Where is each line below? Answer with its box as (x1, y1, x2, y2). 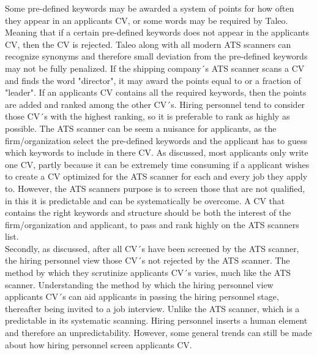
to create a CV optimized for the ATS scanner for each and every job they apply (5, 170, 308, 183)
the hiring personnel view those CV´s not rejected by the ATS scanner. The (5, 254, 290, 267)
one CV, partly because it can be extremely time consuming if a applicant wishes (5, 158, 310, 170)
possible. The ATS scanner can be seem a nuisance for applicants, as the (5, 121, 277, 134)
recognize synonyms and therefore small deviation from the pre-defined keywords (5, 50, 308, 63)
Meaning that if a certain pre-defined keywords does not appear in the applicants (5, 26, 310, 39)
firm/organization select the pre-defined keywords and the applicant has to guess (5, 134, 308, 147)
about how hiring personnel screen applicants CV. (5, 338, 192, 351)
